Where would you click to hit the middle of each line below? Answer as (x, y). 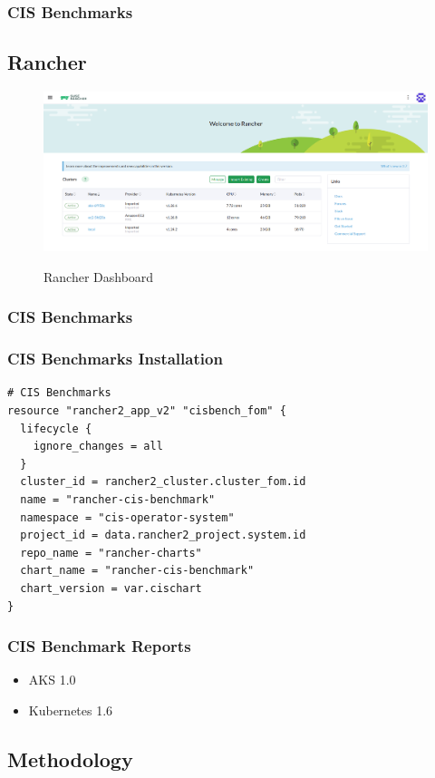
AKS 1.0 (52, 680)
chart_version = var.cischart (111, 588)
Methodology (70, 759)
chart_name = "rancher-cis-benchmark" (137, 571)
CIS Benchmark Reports (99, 646)
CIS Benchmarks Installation (115, 359)
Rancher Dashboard (99, 276)
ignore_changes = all (98, 447)
